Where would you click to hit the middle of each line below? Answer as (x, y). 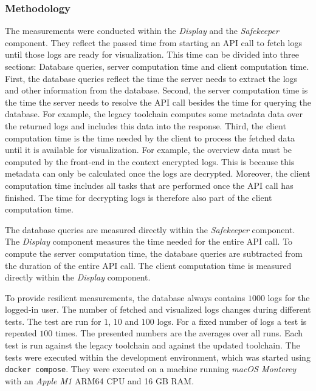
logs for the (289, 297)
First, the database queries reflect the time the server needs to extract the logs (151, 78)
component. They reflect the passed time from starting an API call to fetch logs (154, 42)
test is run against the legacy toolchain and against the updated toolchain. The (153, 345)
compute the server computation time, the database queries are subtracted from (154, 253)
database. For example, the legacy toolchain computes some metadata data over (154, 114)
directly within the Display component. (78, 277)
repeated (21, 333)
